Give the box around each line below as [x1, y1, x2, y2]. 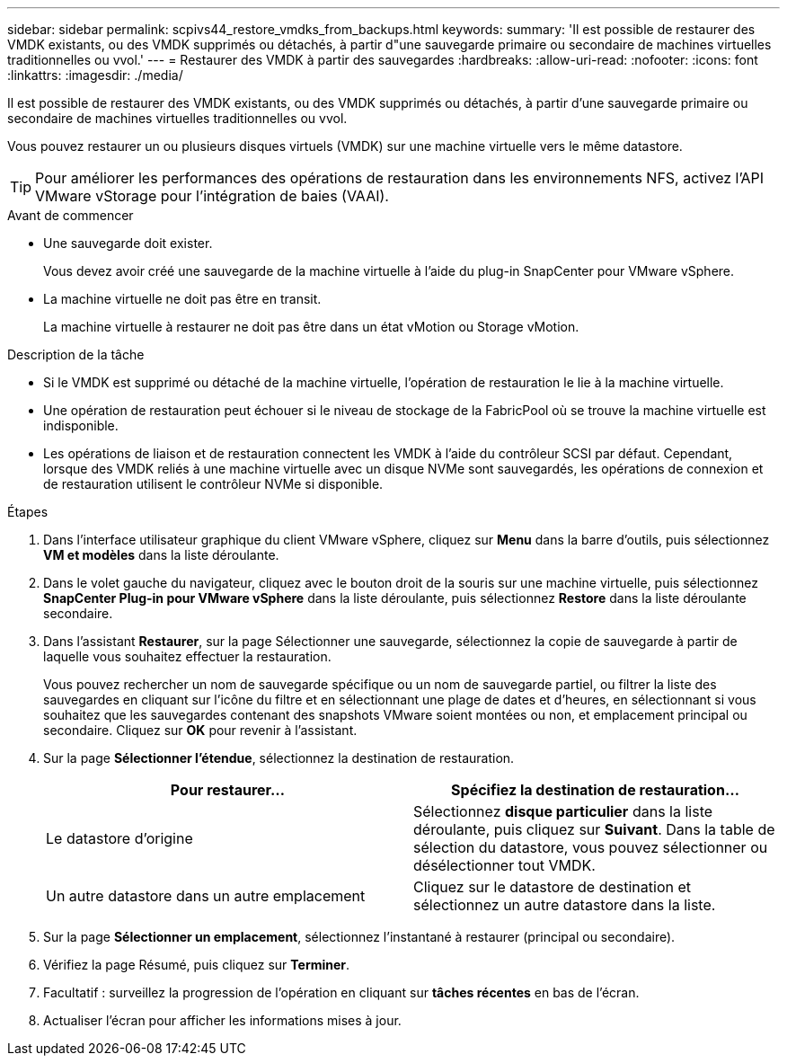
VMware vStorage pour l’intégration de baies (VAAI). [35, 187, 389, 205]
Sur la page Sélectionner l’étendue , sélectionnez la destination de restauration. [43, 750, 515, 766]
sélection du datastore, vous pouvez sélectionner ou [413, 838, 768, 856]
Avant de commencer [7, 208, 134, 223]
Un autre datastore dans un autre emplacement [46, 887, 366, 905]
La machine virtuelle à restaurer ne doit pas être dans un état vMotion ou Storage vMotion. [43, 319, 579, 334]
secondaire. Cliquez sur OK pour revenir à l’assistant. [43, 722, 358, 738]
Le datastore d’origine [46, 829, 193, 847]
